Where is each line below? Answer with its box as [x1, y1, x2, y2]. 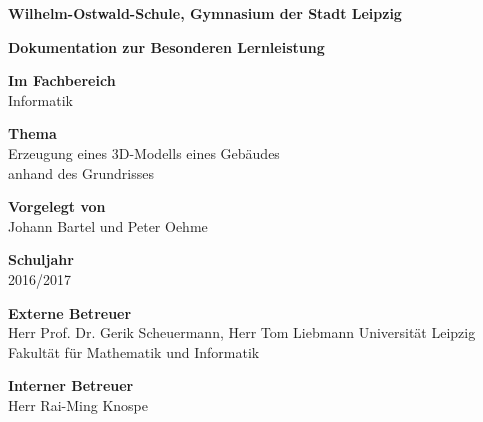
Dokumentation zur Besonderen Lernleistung [8, 36, 325, 57]
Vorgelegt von [8, 196, 106, 217]
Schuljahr [8, 249, 74, 270]
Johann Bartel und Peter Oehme [8, 215, 208, 236]
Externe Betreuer [8, 302, 132, 323]
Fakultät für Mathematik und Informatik [8, 341, 260, 362]
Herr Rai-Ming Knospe [8, 394, 148, 415]
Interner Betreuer [8, 375, 134, 396]
